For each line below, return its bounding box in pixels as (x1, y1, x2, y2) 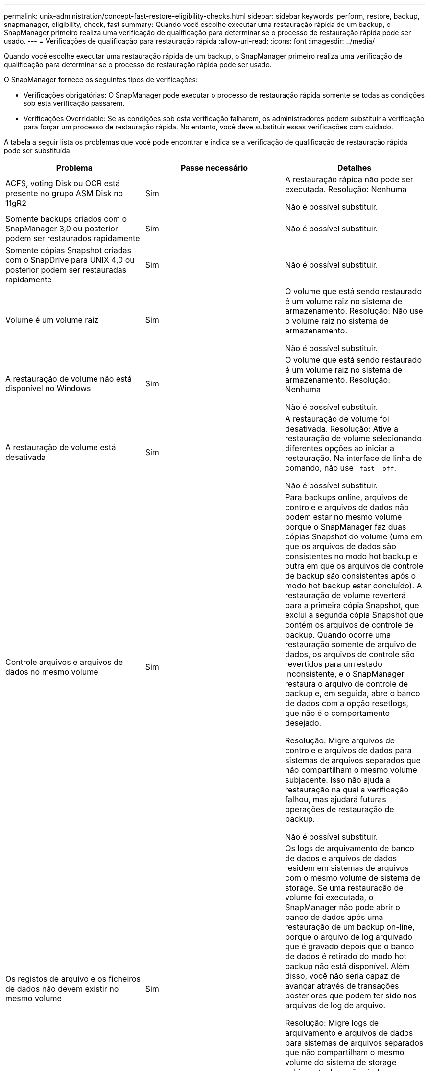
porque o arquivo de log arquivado (285, 932, 412, 942)
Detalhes (337, 163, 372, 173)
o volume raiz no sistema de (285, 316, 389, 326)
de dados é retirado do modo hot (285, 951, 406, 961)
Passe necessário (180, 163, 248, 173)
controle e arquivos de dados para (285, 745, 412, 755)
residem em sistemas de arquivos (285, 863, 409, 873)
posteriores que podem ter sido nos (285, 991, 417, 1000)
